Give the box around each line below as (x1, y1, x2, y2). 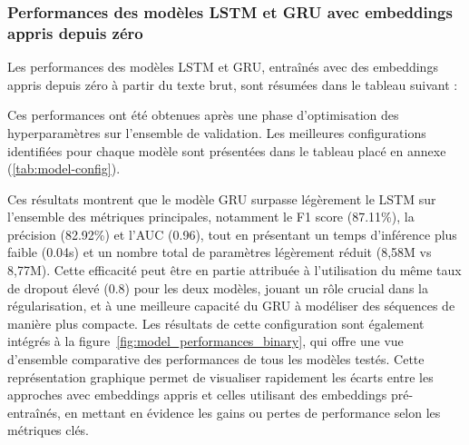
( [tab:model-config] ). (7, 159, 121, 178)
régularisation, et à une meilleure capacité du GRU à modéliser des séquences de (7, 296, 455, 315)
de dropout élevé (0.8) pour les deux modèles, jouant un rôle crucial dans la (7, 278, 428, 297)
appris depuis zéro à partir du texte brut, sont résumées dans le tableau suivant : (7, 74, 458, 94)
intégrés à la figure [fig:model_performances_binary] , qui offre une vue (7, 331, 404, 351)
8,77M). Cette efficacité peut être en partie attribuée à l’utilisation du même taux (7, 261, 462, 280)
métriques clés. (7, 420, 90, 440)
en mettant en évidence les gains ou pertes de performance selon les (64, 402, 441, 421)
